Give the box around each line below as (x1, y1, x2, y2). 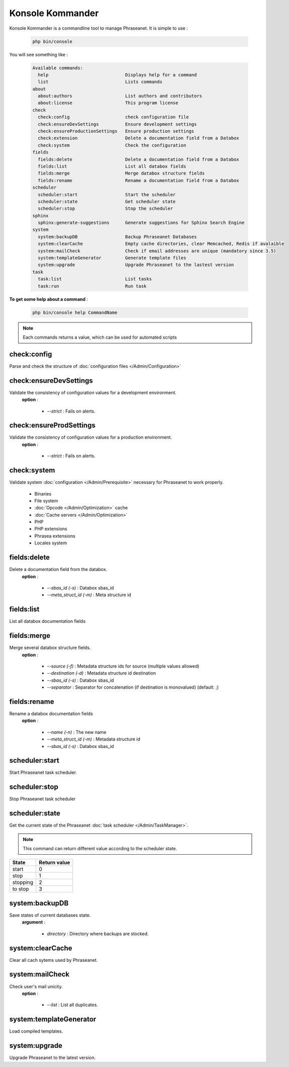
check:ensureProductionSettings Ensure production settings (38, 128, 195, 134)
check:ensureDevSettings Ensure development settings (38, 121, 197, 127)
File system (34, 498, 58, 504)
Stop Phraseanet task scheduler (9, 796, 76, 802)
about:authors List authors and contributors (38, 93, 203, 99)
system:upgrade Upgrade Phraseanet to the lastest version (38, 262, 234, 268)
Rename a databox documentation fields (9, 711, 93, 717)
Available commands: (32, 65, 83, 70)
